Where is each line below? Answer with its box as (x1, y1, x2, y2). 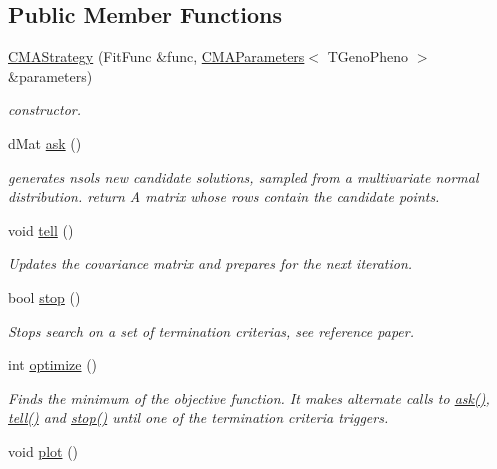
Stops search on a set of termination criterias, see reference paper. (8, 320, 414, 341)
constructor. (8, 99, 81, 120)
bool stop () (8, 286, 81, 307)
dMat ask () (8, 132, 82, 153)
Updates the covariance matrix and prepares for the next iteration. (8, 253, 413, 274)
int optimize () (8, 354, 98, 375)
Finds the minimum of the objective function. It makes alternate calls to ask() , (8, 387, 490, 408)
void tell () (8, 219, 74, 240)
